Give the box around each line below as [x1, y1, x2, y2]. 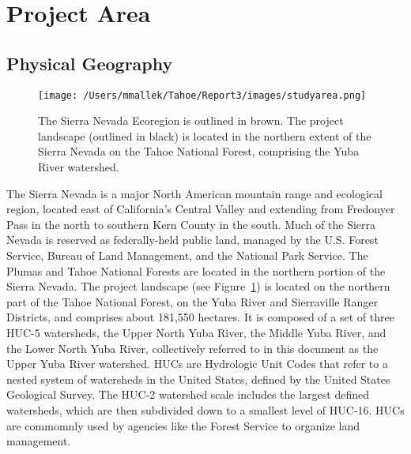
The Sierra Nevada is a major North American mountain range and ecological [6, 185, 383, 201]
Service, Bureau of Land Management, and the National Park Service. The [6, 246, 368, 263]
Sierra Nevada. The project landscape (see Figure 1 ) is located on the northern [6, 278, 390, 295]
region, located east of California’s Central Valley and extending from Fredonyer [6, 201, 395, 217]
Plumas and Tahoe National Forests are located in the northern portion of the [6, 262, 386, 279]
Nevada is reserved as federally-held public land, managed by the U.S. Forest [6, 231, 379, 248]
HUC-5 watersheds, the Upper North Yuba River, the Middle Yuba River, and [6, 324, 386, 340]
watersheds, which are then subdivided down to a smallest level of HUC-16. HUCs [6, 401, 405, 418]
